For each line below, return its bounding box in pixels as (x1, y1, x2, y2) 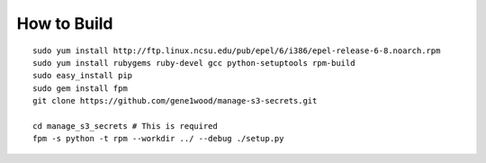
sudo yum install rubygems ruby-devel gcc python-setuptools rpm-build (32, 58, 355, 68)
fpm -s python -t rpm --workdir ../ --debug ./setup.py (32, 133, 284, 144)
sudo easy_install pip (32, 70, 133, 81)
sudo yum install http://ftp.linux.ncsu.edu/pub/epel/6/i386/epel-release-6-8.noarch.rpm (32, 45, 441, 56)
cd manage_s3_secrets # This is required (32, 121, 218, 131)
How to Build (16, 14, 113, 33)
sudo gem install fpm (32, 83, 128, 94)
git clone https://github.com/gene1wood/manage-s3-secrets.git (32, 95, 318, 106)
